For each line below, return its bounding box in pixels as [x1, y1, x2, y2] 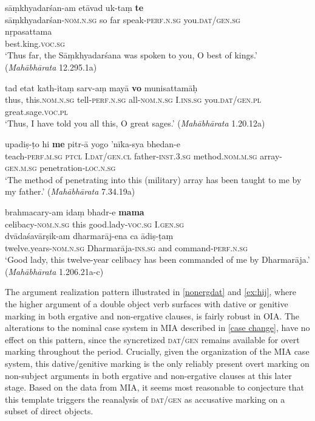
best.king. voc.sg [5, 37, 65, 49]
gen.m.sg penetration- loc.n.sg [5, 161, 116, 174]
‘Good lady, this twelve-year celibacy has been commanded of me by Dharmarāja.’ [5, 253, 310, 266]
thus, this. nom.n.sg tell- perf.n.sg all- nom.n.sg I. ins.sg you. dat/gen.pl [5, 93, 261, 106]
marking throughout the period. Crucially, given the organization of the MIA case [5, 345, 310, 358]
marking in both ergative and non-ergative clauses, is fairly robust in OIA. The [5, 309, 300, 322]
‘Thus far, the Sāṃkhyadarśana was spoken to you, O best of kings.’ [5, 49, 257, 61]
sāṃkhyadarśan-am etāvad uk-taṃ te [5, 1, 144, 13]
